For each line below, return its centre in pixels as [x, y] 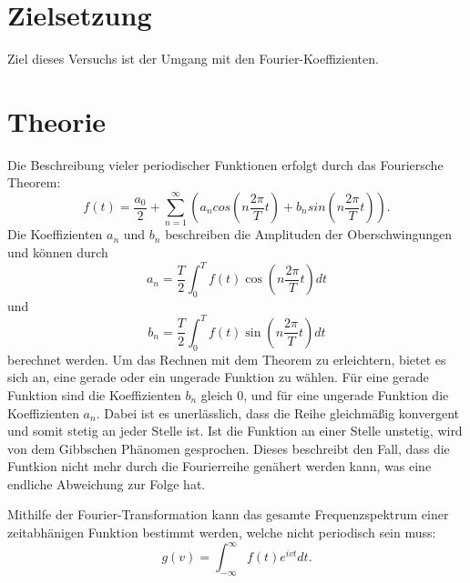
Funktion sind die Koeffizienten [94, 394]
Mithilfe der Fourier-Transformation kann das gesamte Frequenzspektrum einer [228, 514]
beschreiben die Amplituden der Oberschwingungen [309, 234]
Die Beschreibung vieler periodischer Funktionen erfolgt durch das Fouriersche [225, 164]
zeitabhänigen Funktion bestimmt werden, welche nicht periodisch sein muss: [222, 533]
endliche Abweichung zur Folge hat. [107, 483]
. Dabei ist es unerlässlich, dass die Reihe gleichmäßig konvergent [277, 412]
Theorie [57, 121]
